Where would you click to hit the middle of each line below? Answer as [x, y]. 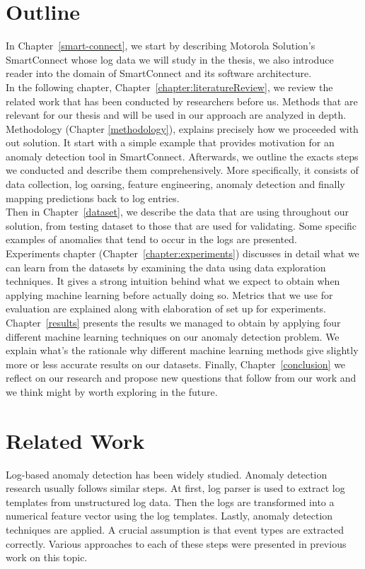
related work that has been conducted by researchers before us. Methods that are [182, 101]
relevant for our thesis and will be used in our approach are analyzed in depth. [176, 115]
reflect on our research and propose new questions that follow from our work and [181, 378]
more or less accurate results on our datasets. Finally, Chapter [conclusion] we [176, 364]
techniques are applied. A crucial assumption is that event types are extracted [175, 530]
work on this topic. [47, 557]
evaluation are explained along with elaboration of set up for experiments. [166, 309]
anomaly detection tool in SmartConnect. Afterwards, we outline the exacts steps [182, 156]
